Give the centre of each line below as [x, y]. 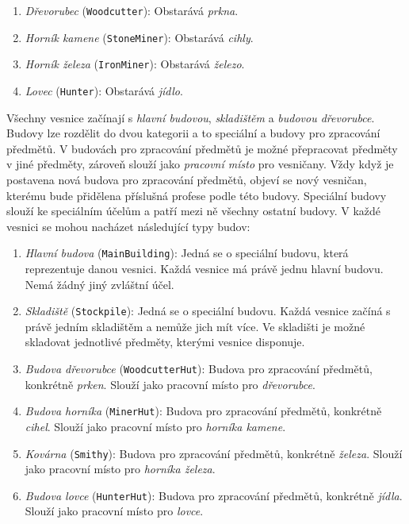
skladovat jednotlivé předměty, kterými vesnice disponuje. [165, 342]
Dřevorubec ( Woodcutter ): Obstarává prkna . [132, 10]
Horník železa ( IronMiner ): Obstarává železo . [135, 64]
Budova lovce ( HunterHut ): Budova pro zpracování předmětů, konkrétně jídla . [214, 495]
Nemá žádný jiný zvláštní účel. [99, 284]
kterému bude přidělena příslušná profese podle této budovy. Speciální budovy [197, 195]
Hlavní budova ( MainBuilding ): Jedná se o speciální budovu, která [187, 253]
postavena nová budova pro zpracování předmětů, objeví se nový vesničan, [187, 179]
